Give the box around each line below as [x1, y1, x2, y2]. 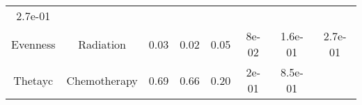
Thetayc [13, 72, 54, 88]
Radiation [78, 35, 126, 52]
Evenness [11, 35, 56, 52]
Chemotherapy [66, 72, 138, 88]
